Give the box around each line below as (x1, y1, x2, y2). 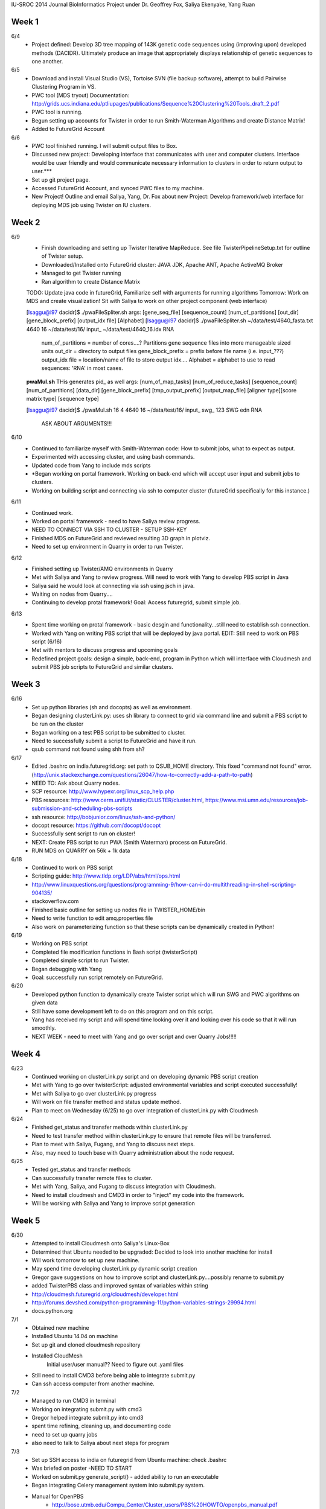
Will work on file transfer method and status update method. (31, 1099, 181, 1106)
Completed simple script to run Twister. (31, 957, 130, 964)
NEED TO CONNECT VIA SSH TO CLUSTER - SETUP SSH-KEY (31, 526, 187, 534)
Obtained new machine (31, 1324, 89, 1332)
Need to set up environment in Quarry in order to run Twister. (31, 543, 184, 550)
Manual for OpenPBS (31, 1493, 84, 1500)
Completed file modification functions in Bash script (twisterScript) (31, 948, 198, 955)
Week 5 (11, 1215, 40, 1225)
